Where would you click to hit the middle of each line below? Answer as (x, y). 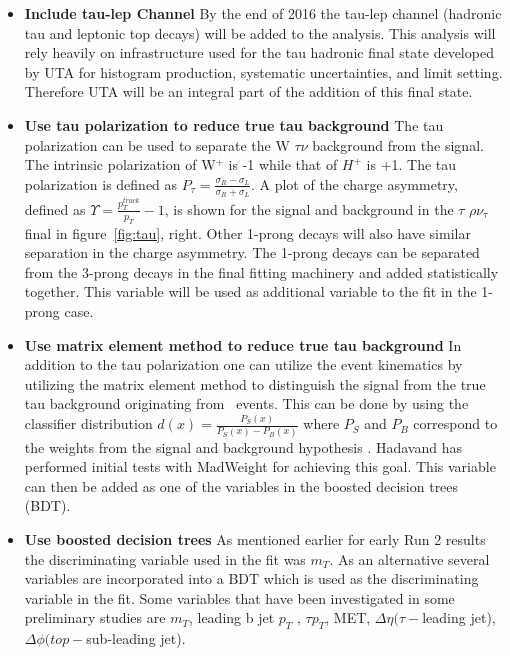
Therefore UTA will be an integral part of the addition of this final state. (248, 91)
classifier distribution (88, 423)
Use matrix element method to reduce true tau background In (243, 344)
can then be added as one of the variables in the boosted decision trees (241, 485)
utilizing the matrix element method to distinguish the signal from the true (255, 383)
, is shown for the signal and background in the (309, 208)
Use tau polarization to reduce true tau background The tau (234, 124)
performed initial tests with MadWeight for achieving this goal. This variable (260, 466)
